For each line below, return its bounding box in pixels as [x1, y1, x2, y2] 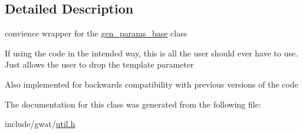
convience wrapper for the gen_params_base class [5, 27, 187, 39]
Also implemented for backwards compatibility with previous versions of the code [5, 78, 298, 90]
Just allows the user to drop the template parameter [5, 58, 194, 71]
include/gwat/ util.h [5, 118, 75, 130]
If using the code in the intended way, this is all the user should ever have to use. [5, 46, 298, 59]
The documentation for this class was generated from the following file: [5, 98, 261, 110]
